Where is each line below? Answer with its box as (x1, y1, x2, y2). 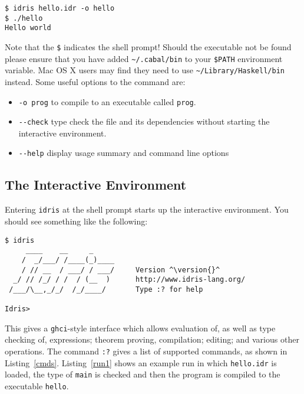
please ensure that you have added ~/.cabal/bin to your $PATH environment (5, 52, 283, 64)
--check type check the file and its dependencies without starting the (18, 115, 270, 128)
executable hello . (5, 380, 69, 392)
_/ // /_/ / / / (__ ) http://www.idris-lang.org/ (13, 275, 246, 284)
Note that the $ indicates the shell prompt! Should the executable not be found (5, 40, 292, 53)
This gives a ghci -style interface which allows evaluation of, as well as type (5, 321, 276, 334)
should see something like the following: (5, 214, 148, 227)
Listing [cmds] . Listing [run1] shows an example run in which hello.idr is (5, 356, 277, 369)
